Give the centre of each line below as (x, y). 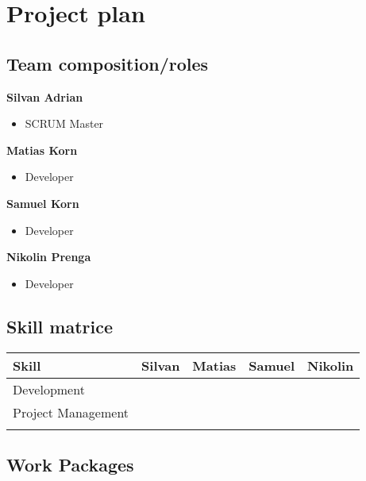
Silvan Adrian (45, 96)
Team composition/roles (108, 63)
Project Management (71, 412)
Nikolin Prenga (49, 257)
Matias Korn (42, 150)
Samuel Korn (43, 203)
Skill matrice (60, 326)
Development (49, 389)
